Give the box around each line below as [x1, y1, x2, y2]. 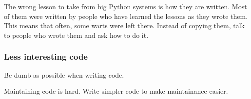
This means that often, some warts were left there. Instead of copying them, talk [4, 20, 245, 31]
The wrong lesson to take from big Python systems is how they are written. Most [4, 1, 247, 11]
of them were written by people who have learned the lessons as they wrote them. [4, 11, 248, 21]
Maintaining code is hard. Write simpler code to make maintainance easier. [4, 86, 228, 96]
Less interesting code [4, 50, 88, 63]
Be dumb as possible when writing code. [4, 69, 124, 80]
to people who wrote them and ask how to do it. [4, 30, 149, 40]
